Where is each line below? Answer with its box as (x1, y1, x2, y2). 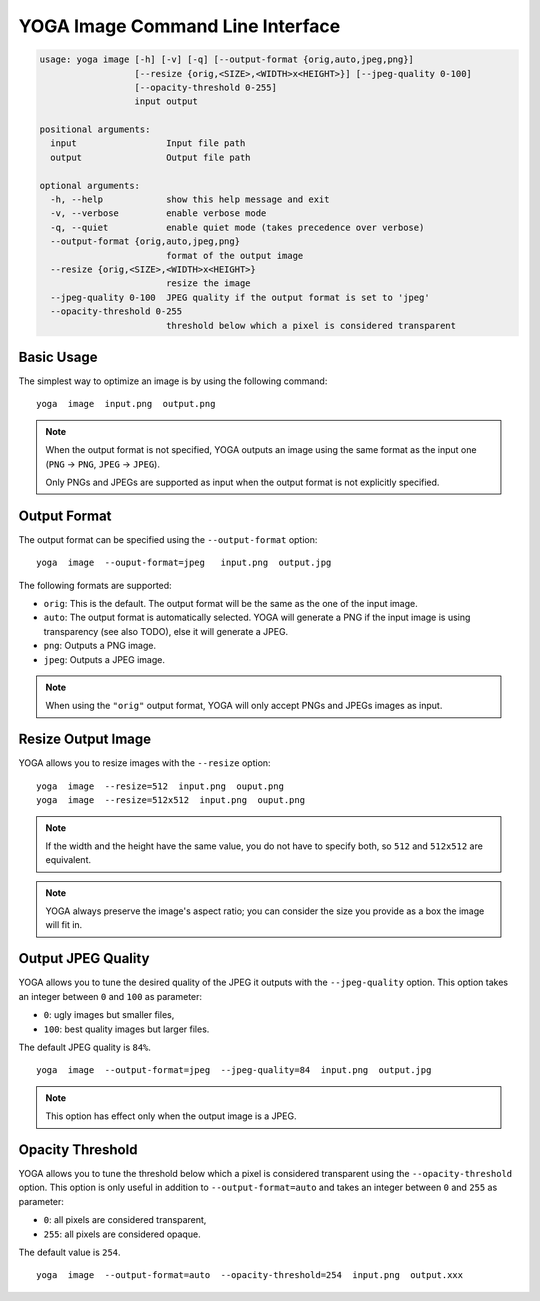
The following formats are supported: (18, 579, 172, 591)
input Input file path (50, 138, 246, 149)
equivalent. (45, 854, 92, 866)
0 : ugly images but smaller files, (43, 1009, 175, 1021)
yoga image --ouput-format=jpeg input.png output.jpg (36, 557, 332, 569)
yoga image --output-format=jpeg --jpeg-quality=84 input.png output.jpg (36, 1065, 432, 1076)
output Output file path (50, 151, 251, 163)
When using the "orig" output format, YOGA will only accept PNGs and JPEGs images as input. (45, 700, 443, 712)
